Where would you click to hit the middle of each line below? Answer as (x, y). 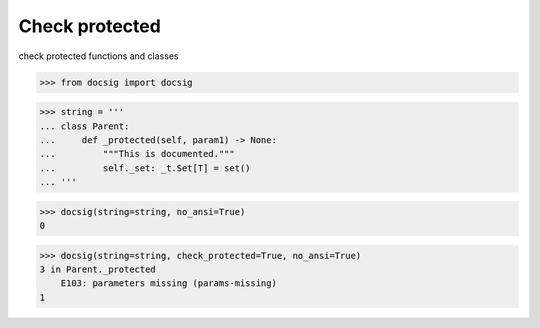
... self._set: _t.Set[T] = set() (145, 168)
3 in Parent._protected (98, 269)
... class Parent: (84, 126)
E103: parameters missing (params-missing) (168, 283)
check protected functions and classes (98, 56)
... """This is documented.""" (137, 154)
